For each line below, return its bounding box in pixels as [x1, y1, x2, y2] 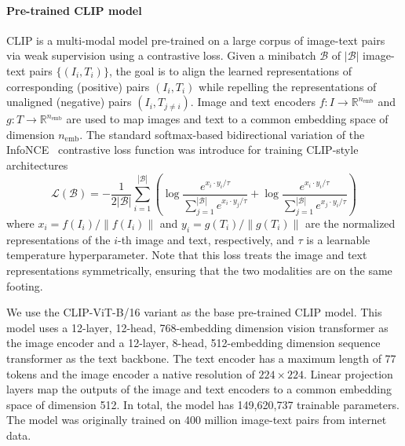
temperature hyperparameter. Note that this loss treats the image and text [6, 247, 367, 263]
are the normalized [305, 214, 396, 231]
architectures [6, 156, 68, 173]
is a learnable [306, 231, 370, 247]
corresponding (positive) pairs [6, 78, 150, 94]
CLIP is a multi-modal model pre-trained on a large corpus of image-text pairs [6, 31, 385, 48]
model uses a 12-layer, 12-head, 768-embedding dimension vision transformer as [6, 319, 389, 335]
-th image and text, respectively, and [117, 231, 294, 247]
